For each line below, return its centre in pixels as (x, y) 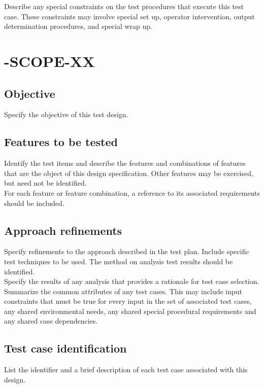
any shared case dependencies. (51, 321)
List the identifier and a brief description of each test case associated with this (126, 369)
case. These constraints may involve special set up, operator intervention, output (129, 16)
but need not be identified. (45, 183)
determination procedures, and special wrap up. (78, 26)
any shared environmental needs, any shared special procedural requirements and (130, 311)
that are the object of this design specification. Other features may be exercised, (129, 173)
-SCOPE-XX (49, 61)
